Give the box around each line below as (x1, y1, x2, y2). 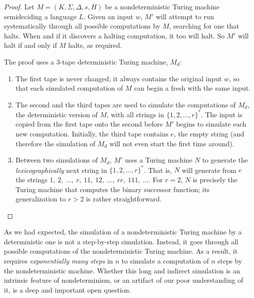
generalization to (15, 194, 66, 204)
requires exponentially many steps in (4, 256, 113, 266)
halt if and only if (4, 40, 57, 50)
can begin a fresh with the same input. (134, 83, 251, 93)
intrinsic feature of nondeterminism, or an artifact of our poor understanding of (4, 275, 243, 285)
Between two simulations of (15, 155, 98, 165)
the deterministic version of (15, 109, 98, 119)
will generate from (182, 165, 237, 175)
